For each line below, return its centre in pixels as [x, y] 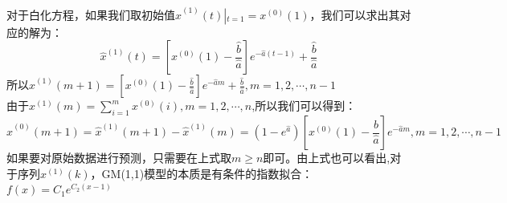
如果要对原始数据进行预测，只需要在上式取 [119, 158]
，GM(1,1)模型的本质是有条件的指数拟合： [202, 173]
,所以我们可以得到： [304, 106]
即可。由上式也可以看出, [327, 158]
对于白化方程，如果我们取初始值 [91, 14]
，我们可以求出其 [355, 14]
